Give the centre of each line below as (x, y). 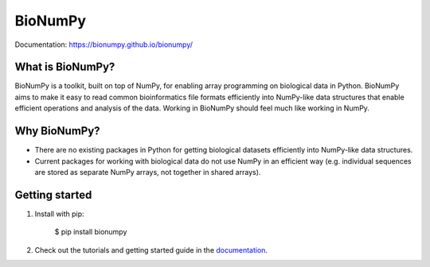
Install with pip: (59, 214)
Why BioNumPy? (57, 131)
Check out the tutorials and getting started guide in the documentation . (151, 250)
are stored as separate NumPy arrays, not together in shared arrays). (148, 172)
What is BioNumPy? (65, 67)
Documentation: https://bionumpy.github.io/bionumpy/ (104, 44)
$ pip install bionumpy (91, 232)
